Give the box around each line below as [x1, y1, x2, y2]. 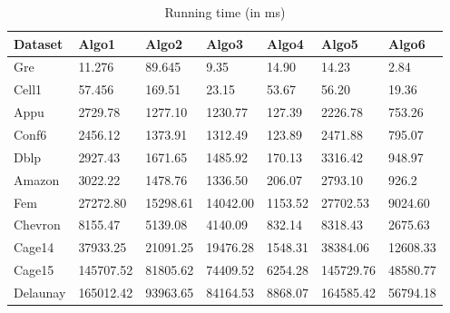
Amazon [14, 170, 60, 189]
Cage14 [14, 238, 54, 257]
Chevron [14, 215, 61, 234]
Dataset [14, 34, 64, 53]
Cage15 [14, 260, 54, 279]
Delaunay [14, 282, 66, 301]
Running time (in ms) [164, 3, 286, 21]
